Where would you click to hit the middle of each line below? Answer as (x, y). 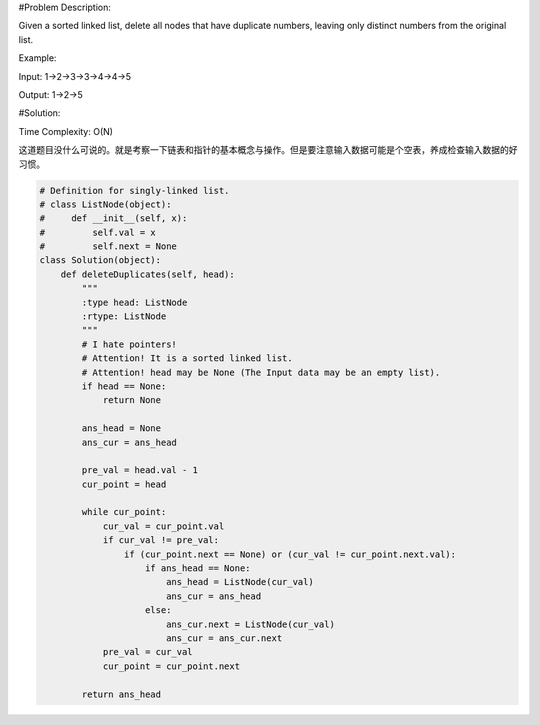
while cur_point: (124, 512)
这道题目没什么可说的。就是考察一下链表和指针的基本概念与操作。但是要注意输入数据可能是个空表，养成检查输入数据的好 (268, 150)
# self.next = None (108, 246)
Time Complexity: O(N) (66, 131)
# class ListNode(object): (105, 204)
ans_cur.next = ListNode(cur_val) (250, 624)
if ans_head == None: (198, 568)
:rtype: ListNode (124, 316)
